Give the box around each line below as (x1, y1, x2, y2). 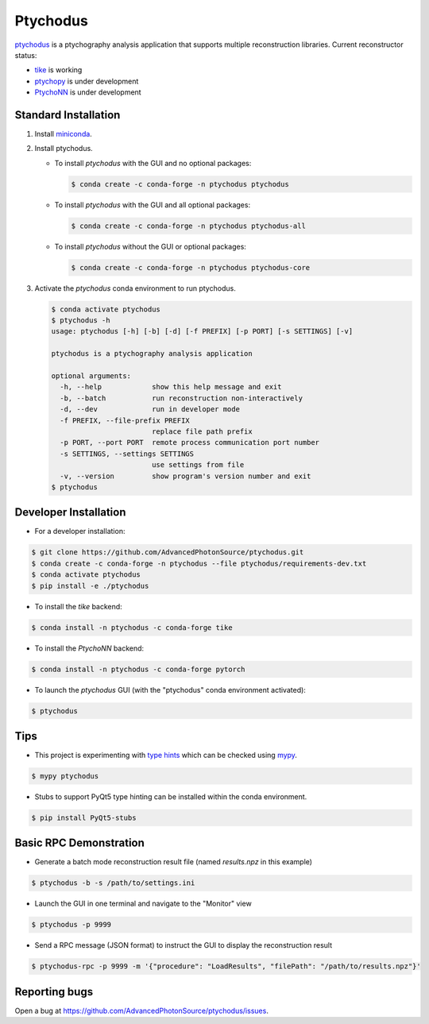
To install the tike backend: (34, 601, 122, 611)
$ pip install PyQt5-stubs (31, 813, 137, 822)
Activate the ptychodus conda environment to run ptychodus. (34, 283, 236, 293)
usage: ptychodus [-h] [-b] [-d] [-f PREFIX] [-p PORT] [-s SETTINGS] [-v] (51, 327, 354, 336)
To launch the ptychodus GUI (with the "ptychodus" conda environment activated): (34, 685, 306, 694)
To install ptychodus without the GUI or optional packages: (54, 242, 246, 251)
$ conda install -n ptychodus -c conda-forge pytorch (31, 664, 245, 674)
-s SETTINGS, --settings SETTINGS (60, 449, 195, 458)
